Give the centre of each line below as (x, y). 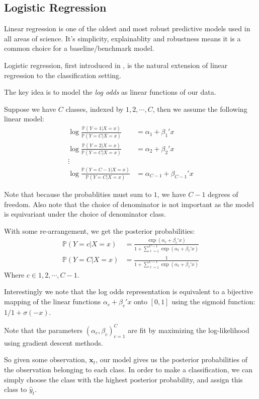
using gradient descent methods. (54, 342)
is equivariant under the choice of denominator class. (85, 214)
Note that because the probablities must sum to (78, 194)
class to (16, 389)
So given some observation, (46, 359)
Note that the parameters (44, 330)
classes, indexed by (95, 109)
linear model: (24, 119)
